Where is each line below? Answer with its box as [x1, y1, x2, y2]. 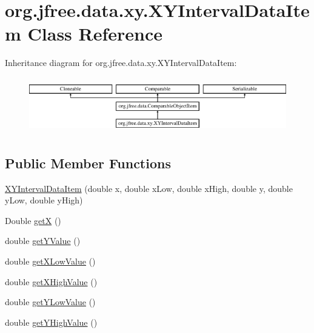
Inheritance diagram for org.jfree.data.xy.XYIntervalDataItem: [5, 56, 237, 69]
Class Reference [27, 21, 163, 46]
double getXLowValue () [5, 254, 96, 267]
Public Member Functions [5, 153, 171, 172]
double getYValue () [5, 234, 81, 247]
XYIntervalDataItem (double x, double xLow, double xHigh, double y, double [5, 182, 293, 194]
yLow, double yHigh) [5, 194, 83, 206]
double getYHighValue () [5, 315, 98, 328]
